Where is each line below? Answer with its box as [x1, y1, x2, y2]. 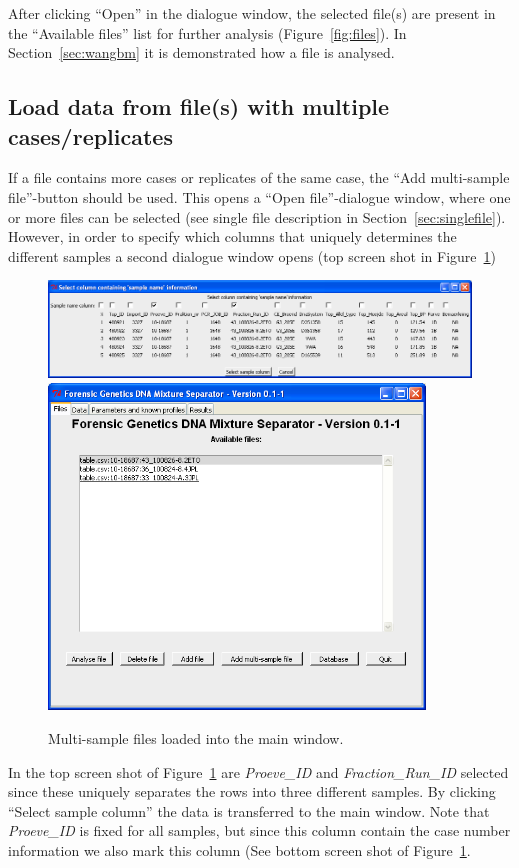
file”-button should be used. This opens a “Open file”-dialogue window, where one [8, 186, 511, 207]
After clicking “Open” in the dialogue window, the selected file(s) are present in [8, 3, 496, 23]
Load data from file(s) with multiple [8, 91, 390, 122]
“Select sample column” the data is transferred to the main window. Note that [8, 800, 490, 821]
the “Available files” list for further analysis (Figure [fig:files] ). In [8, 22, 407, 43]
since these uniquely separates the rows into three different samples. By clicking [8, 781, 496, 802]
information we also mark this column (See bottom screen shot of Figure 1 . [8, 839, 471, 860]
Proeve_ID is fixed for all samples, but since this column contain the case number [8, 820, 511, 841]
